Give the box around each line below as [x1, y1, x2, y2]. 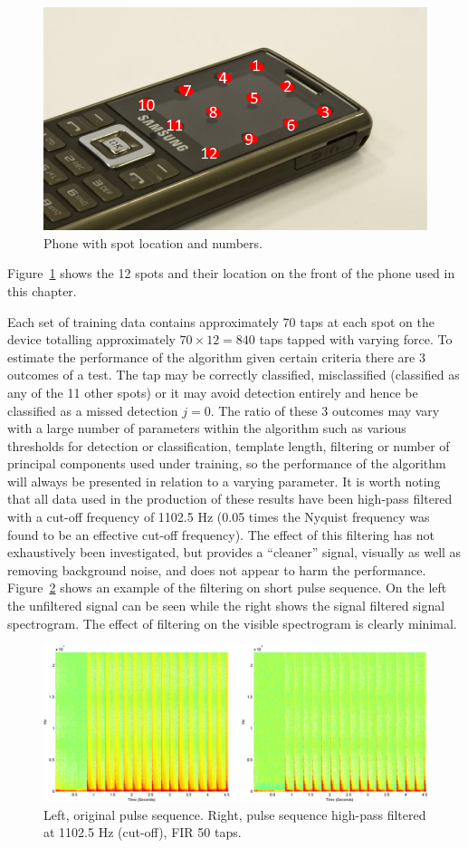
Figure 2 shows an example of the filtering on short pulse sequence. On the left [7, 578, 447, 597]
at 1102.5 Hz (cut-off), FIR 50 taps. [43, 823, 242, 842]
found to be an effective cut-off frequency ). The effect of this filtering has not [7, 525, 435, 544]
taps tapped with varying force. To [259, 330, 453, 349]
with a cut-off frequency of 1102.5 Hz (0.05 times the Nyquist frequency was [7, 507, 430, 526]
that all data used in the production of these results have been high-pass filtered [7, 489, 453, 508]
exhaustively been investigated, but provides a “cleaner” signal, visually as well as [7, 543, 462, 562]
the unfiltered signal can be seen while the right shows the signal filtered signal [7, 596, 445, 615]
